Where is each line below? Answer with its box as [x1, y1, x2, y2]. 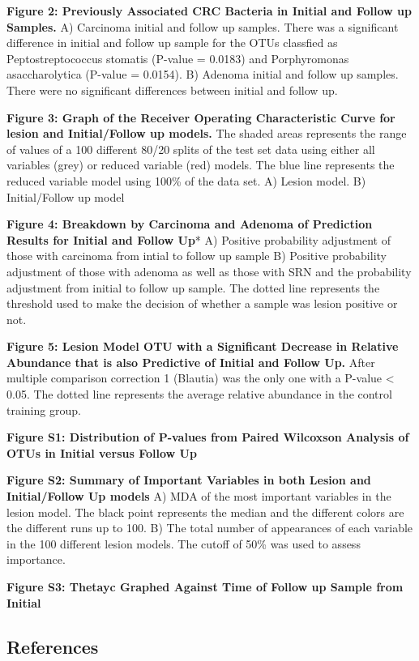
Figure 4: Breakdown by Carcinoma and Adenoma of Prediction [6, 215, 373, 232]
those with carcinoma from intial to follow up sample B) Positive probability [6, 247, 387, 264]
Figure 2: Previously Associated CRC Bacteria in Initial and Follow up [6, 2, 412, 19]
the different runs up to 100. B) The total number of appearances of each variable [6, 519, 413, 536]
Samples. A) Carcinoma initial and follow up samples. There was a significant [6, 18, 399, 35]
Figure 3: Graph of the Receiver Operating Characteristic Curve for [6, 109, 395, 126]
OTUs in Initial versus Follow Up [6, 444, 197, 461]
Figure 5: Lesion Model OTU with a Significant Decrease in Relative [6, 338, 399, 355]
